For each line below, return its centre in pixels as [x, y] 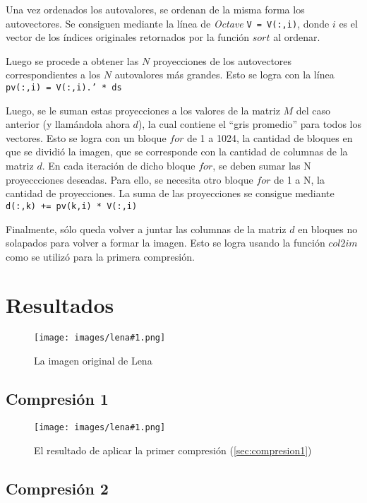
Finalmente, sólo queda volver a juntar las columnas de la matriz [146, 229]
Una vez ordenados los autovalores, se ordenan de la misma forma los [155, 9]
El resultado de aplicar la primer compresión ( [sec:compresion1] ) [173, 450]
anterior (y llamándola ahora [68, 124]
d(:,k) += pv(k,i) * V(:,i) [72, 206]
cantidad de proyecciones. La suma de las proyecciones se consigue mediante [170, 193]
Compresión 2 [57, 488]
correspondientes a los [53, 75]
